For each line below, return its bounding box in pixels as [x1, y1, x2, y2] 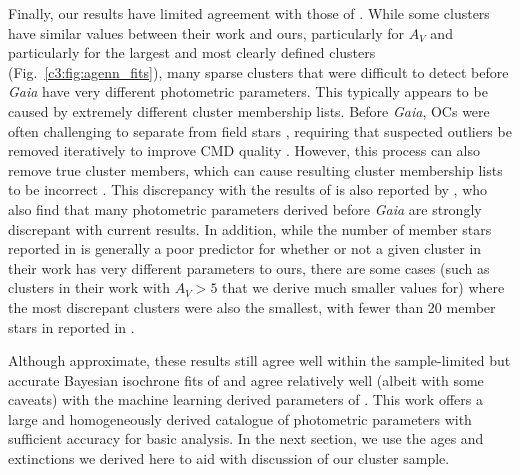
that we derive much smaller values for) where [222, 277, 505, 298]
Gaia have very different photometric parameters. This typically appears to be [8, 81, 488, 102]
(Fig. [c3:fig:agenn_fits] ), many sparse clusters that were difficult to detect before [8, 61, 509, 82]
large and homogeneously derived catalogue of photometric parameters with [8, 408, 472, 429]
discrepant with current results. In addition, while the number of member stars [8, 218, 492, 239]
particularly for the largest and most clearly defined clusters [8, 42, 376, 63]
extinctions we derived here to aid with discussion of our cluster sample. [8, 448, 450, 469]
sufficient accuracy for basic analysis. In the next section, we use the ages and [8, 428, 484, 449]
